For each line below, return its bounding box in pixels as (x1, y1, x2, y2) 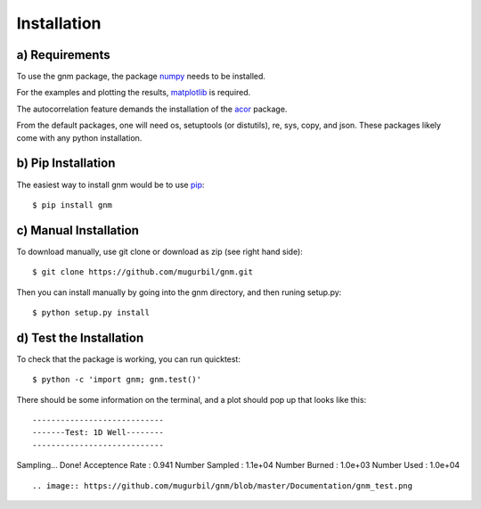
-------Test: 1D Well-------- (32, 428, 165, 438)
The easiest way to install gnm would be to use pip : (16, 179, 205, 190)
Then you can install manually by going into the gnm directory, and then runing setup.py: (16, 286, 342, 298)
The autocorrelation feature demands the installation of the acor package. (16, 103, 288, 114)
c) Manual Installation (16, 223, 140, 238)
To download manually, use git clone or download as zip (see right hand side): (16, 246, 303, 257)
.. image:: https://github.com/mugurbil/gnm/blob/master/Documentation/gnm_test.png (32, 480, 413, 490)
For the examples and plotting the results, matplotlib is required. (16, 87, 251, 98)
